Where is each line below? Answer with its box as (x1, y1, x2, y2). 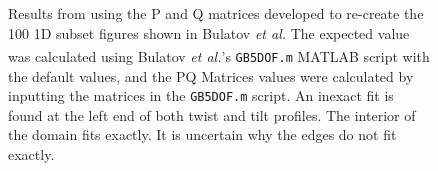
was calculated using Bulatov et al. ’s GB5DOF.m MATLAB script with (8, 45, 430, 66)
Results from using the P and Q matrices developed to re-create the (8, 3, 424, 23)
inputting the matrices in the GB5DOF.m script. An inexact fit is (8, 85, 394, 106)
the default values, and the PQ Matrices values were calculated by (8, 65, 414, 86)
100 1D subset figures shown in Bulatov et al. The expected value (8, 22, 410, 43)
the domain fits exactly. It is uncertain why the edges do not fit (8, 124, 397, 145)
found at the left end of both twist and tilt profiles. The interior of (8, 104, 416, 125)
